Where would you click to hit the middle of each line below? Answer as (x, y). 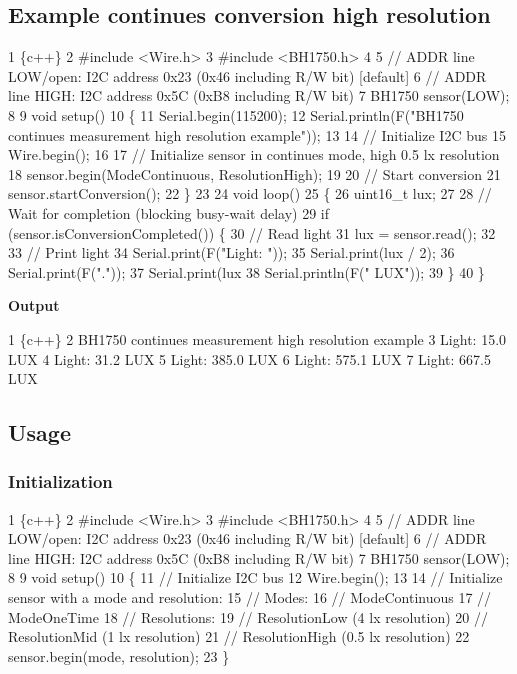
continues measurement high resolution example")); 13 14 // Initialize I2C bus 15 (257, 134)
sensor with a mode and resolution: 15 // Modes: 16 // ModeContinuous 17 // (250, 597)
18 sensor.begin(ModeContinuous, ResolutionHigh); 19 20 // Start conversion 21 (254, 173)
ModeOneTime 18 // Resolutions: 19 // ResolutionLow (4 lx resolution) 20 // (248, 616)
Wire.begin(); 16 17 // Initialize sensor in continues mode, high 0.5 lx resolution (254, 154)
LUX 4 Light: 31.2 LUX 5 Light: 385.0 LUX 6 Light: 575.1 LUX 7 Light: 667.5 (249, 358)
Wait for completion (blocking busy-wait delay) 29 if (168, 212)
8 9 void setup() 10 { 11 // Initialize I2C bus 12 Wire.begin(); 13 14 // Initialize (255, 577)
